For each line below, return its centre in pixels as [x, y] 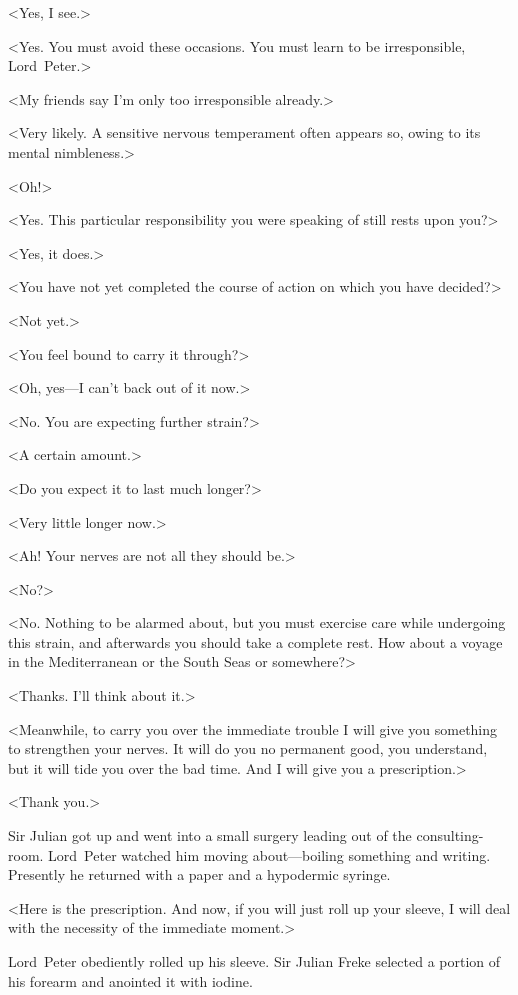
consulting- [450, 835]
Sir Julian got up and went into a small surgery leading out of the [210, 835]
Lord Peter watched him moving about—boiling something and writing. [269, 854]
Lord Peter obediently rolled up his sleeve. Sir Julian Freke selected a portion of [254, 961]
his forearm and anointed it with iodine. [130, 980]
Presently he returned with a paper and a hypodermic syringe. [199, 874]
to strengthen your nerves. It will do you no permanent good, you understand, [248, 748]
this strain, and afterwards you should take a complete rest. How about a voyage [255, 641]
